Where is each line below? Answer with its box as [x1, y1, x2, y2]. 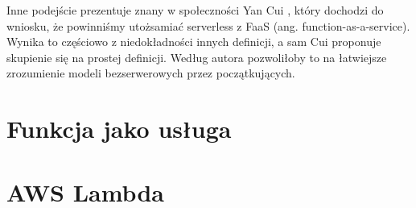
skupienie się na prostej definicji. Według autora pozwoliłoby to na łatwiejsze [6, 48, 387, 65]
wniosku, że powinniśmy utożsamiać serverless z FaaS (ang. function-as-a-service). [6, 17, 410, 34]
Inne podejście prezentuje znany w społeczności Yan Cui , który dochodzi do [6, 2, 384, 18]
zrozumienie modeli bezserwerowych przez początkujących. [6, 64, 295, 81]
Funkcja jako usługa [6, 112, 232, 145]
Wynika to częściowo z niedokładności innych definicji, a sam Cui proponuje [6, 33, 381, 50]
